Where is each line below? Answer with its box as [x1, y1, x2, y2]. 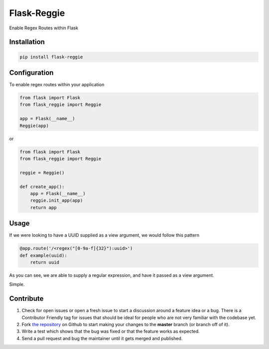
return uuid [30, 259, 60, 265]
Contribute [9, 294, 44, 303]
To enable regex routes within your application [9, 82, 105, 88]
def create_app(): [19, 184, 65, 189]
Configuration [9, 68, 54, 77]
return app [30, 205, 57, 210]
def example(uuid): [19, 252, 67, 258]
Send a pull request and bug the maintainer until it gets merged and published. [21, 335, 183, 341]
